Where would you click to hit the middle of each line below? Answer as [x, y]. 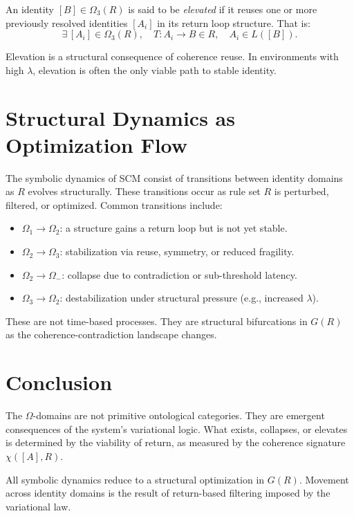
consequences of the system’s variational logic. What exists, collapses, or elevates [177, 429]
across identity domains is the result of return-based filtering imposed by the [168, 493]
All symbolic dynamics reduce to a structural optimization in [135, 479]
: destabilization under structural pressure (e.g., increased [181, 298]
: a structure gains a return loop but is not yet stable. [174, 228]
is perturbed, [301, 191]
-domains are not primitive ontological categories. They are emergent [179, 415]
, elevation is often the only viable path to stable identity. [155, 70]
